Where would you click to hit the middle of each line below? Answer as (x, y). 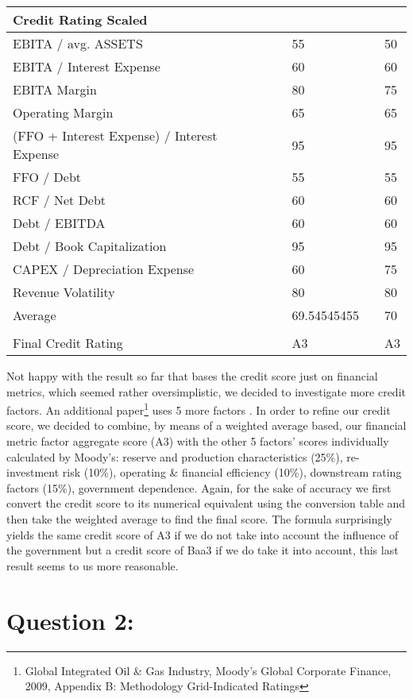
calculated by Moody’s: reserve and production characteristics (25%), (175, 456)
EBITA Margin (55, 89)
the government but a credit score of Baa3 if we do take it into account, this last (203, 550)
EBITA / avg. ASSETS (78, 43)
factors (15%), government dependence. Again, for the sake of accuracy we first (199, 487)
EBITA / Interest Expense (87, 66)
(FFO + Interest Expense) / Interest (115, 135)
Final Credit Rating (68, 343)
